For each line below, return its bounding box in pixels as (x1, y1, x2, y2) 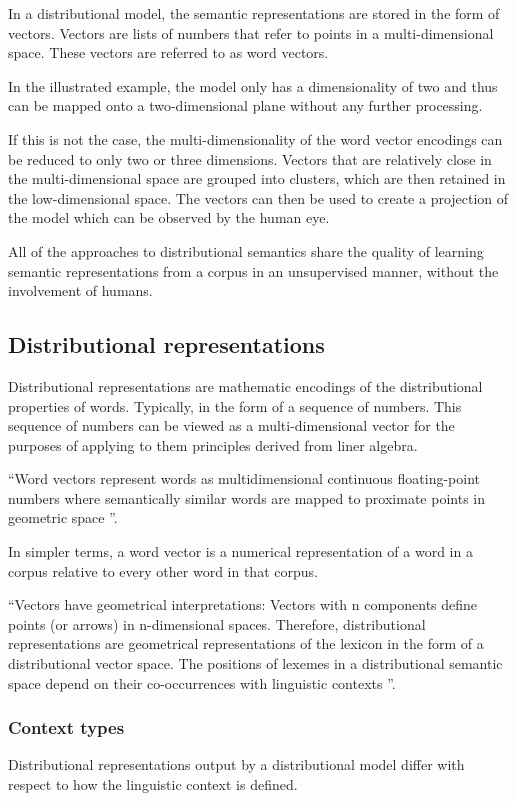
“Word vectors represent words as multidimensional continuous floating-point (8, 468, 481, 489)
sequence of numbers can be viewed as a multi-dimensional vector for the (8, 415, 455, 436)
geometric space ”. (8, 507, 118, 528)
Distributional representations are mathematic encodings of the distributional (8, 375, 483, 396)
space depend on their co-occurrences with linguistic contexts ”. (8, 672, 396, 693)
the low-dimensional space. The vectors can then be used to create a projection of (8, 187, 509, 208)
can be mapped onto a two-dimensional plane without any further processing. (8, 95, 483, 116)
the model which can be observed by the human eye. (8, 207, 330, 228)
